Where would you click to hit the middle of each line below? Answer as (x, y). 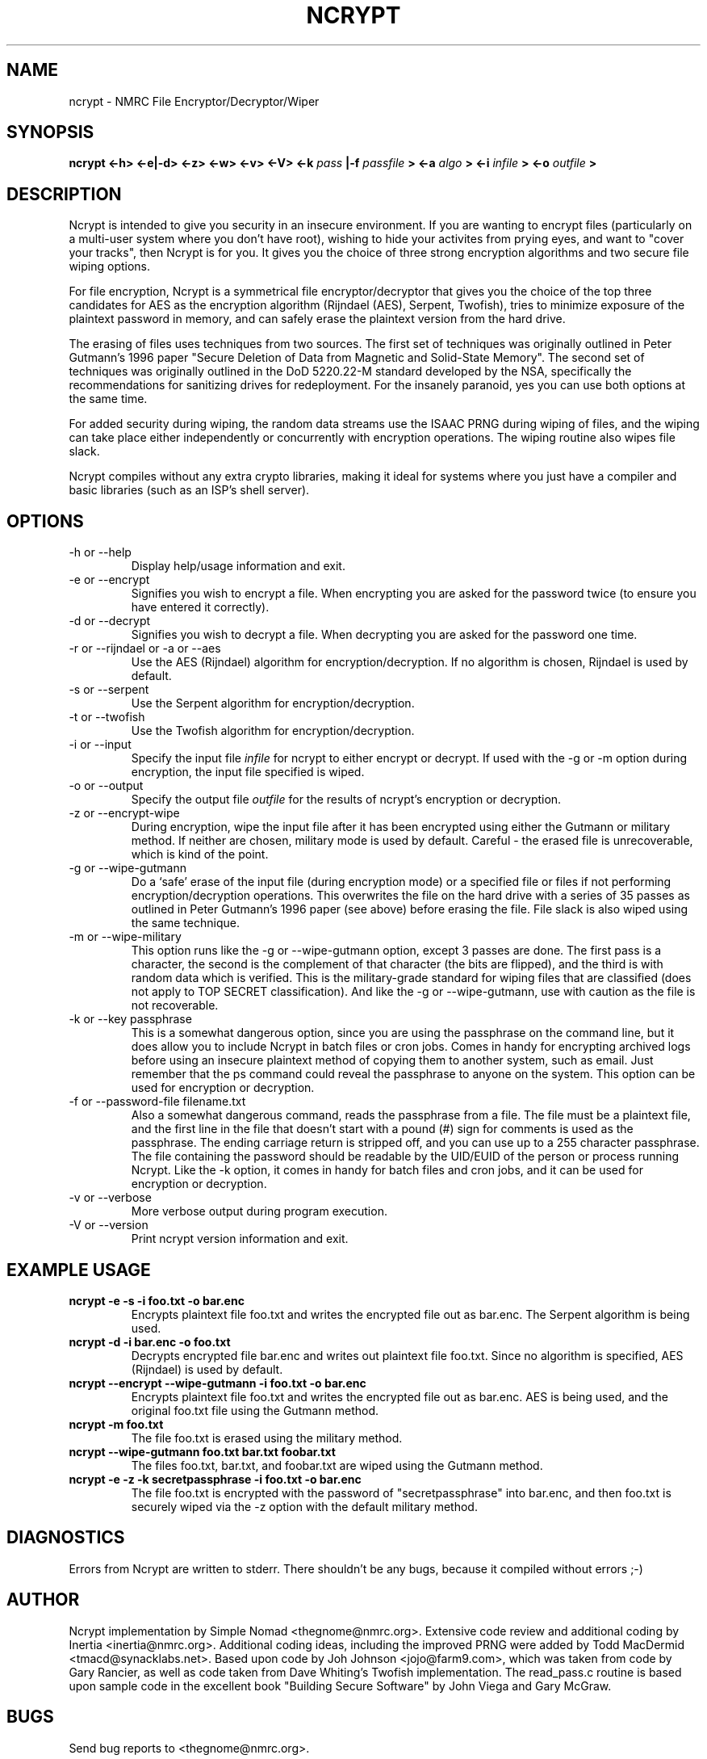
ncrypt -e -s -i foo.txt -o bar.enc (157, 1300)
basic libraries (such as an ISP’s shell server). (189, 490)
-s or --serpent (109, 690)
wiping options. (110, 267)
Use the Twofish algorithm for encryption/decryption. (273, 731)
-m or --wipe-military (125, 937)
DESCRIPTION (64, 194)
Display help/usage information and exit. (238, 566)
